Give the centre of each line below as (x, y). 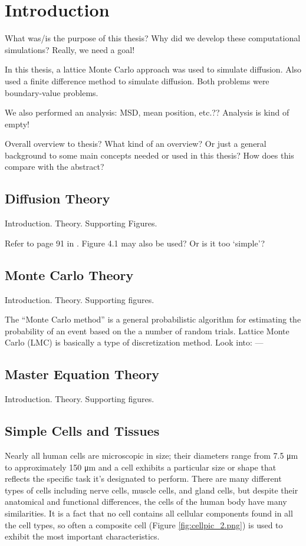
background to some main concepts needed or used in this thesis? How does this (149, 155)
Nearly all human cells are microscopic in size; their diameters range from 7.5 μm (152, 455)
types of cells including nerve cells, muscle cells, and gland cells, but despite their (152, 490)
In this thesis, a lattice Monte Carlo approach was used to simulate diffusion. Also (153, 69)
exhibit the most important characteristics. (82, 536)
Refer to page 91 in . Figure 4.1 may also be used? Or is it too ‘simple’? (135, 243)
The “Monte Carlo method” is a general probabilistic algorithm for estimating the (153, 319)
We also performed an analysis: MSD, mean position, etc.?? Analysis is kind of (147, 112)
